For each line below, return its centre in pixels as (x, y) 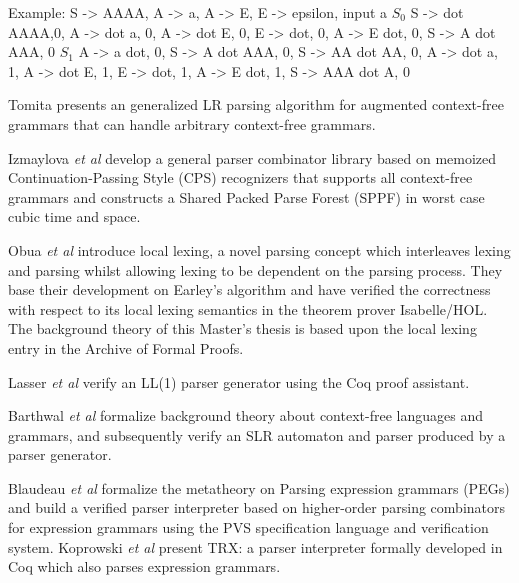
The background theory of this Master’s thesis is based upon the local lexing (242, 328)
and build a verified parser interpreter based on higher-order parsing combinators (257, 507)
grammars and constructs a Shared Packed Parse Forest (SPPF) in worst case (246, 196)
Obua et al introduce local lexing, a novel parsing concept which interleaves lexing (259, 249)
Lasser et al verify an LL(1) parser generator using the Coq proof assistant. (239, 381)
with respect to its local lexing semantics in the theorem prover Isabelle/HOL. (248, 308)
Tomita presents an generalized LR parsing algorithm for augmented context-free (256, 104)
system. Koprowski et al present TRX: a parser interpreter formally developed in (255, 546)
